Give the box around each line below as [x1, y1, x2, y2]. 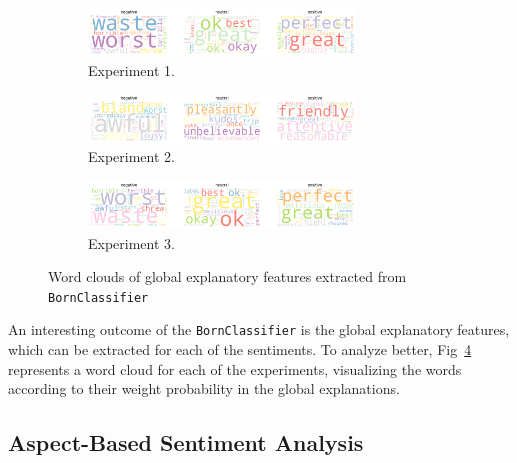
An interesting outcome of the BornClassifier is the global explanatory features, [8, 319, 510, 340]
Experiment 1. [88, 59, 175, 80]
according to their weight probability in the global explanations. [8, 378, 400, 399]
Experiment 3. [88, 232, 175, 253]
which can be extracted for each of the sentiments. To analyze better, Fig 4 [8, 339, 472, 360]
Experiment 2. [88, 146, 175, 167]
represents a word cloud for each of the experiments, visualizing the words [8, 358, 462, 379]
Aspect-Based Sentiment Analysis [8, 427, 364, 458]
